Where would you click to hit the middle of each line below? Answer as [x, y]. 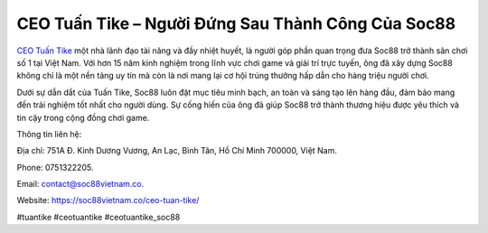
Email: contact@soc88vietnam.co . [80, 184]
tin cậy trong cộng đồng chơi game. [83, 117]
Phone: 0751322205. [55, 167]
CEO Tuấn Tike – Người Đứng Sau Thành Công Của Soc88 [236, 23]
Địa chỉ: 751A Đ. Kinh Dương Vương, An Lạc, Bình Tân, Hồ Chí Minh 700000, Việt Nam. [177, 151]
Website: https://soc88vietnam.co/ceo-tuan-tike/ [108, 200]
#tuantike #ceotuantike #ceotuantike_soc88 [99, 217]
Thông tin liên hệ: [49, 134]
